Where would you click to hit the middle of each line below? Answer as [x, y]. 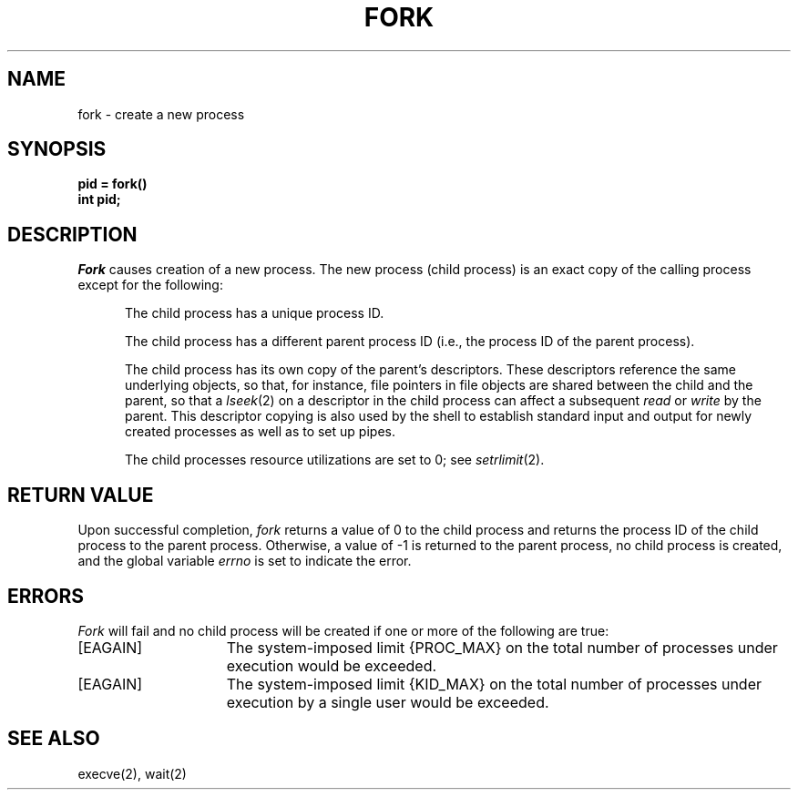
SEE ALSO [54, 739]
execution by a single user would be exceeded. [388, 702]
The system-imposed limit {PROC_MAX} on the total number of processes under [502, 647]
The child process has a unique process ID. [255, 313]
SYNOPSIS [57, 149]
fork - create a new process [161, 114]
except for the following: [150, 285]
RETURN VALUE [81, 495]
